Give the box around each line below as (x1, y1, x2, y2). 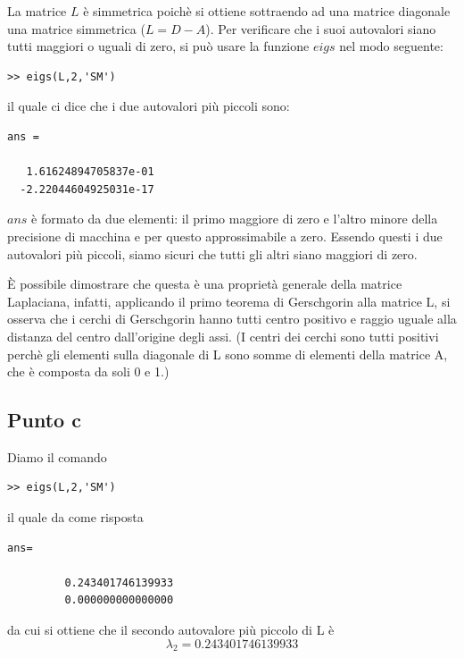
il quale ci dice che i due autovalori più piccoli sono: (7, 97, 290, 115)
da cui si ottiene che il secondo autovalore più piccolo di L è (7, 620, 335, 639)
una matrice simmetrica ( (7, 19, 145, 38)
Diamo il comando (7, 447, 107, 466)
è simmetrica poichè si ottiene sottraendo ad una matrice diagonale (83, 2, 451, 20)
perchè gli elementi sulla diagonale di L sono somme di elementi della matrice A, (7, 344, 448, 363)
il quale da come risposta (7, 508, 144, 527)
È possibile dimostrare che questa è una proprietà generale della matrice (7, 274, 402, 293)
